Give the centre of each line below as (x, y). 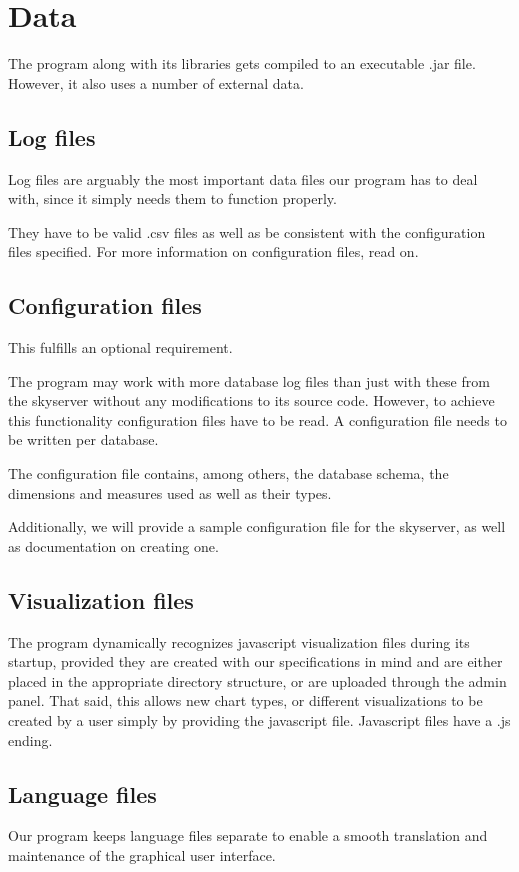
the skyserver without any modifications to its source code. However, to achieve (251, 400)
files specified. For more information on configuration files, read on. (213, 251)
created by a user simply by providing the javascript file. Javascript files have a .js (259, 720)
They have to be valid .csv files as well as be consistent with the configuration (247, 231)
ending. (30, 739)
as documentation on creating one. (113, 545)
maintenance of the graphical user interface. (142, 855)
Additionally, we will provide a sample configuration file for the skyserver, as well (257, 526)
